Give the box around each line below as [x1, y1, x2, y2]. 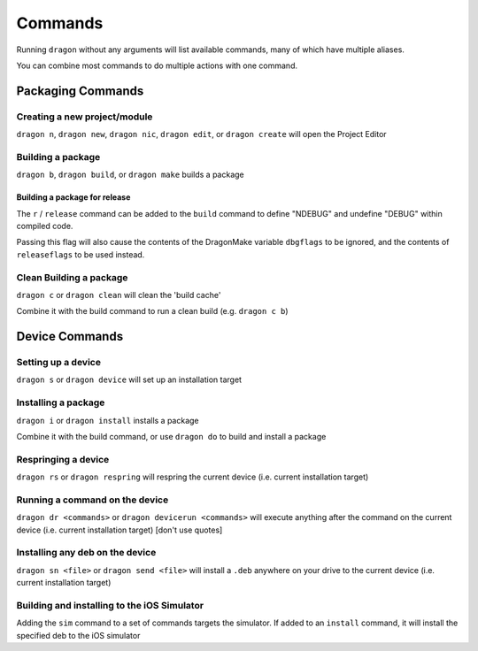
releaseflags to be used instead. [16, 249, 145, 260]
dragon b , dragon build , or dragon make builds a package [16, 169, 245, 180]
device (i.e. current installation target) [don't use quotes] [16, 525, 223, 535]
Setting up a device [16, 356, 102, 369]
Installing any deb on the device [16, 547, 157, 559]
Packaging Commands [16, 83, 144, 98]
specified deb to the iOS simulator [16, 630, 141, 640]
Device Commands [16, 329, 124, 344]
